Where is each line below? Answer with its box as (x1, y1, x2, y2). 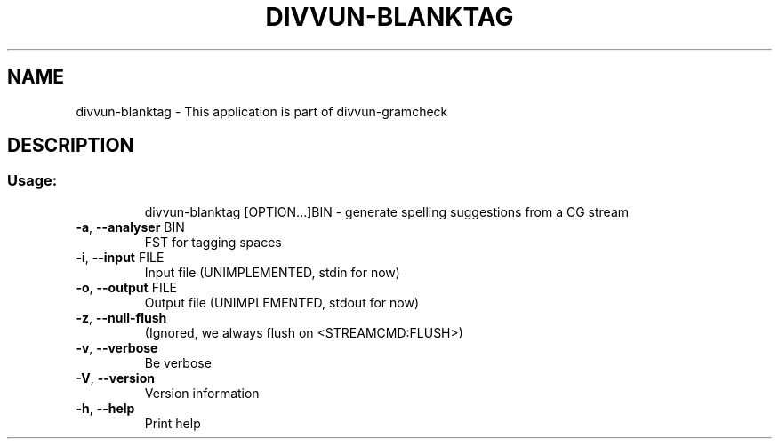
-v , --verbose (76, 339, 158, 355)
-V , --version (76, 370, 155, 386)
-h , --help (76, 400, 135, 416)
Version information (144, 385, 260, 401)
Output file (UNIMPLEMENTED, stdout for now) (144, 294, 420, 310)
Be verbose (144, 354, 212, 370)
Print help (144, 415, 201, 431)
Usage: (7, 171, 58, 190)
